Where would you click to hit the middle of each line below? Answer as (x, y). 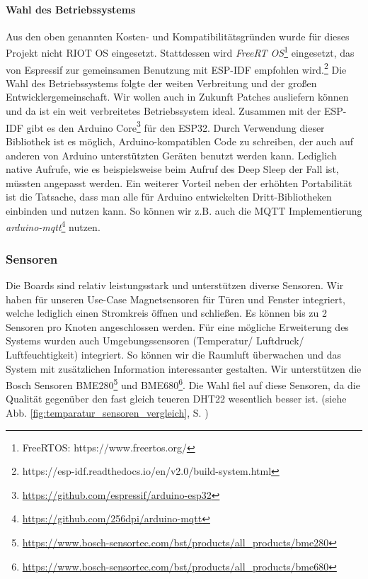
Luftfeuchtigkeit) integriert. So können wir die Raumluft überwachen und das (173, 354)
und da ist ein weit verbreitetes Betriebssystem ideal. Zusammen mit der (163, 111)
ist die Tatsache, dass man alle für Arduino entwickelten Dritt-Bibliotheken (169, 197)
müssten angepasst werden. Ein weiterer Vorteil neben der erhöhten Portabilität (179, 182)
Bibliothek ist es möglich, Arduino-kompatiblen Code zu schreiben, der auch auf (179, 141)
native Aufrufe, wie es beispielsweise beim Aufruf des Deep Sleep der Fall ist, (172, 169)
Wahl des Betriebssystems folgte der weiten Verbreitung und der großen (161, 83)
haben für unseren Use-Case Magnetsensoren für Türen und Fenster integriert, (176, 299)
